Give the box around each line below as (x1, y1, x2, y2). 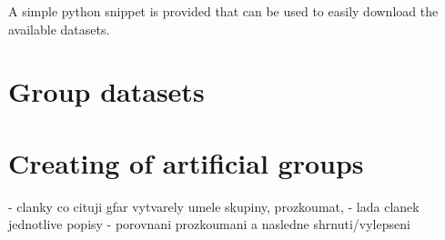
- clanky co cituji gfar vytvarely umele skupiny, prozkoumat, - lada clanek (8, 196, 420, 215)
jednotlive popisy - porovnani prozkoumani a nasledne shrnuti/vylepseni (8, 215, 410, 234)
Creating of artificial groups (8, 144, 364, 181)
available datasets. (8, 19, 110, 38)
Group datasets (8, 73, 205, 110)
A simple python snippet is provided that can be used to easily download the (8, 2, 439, 20)
